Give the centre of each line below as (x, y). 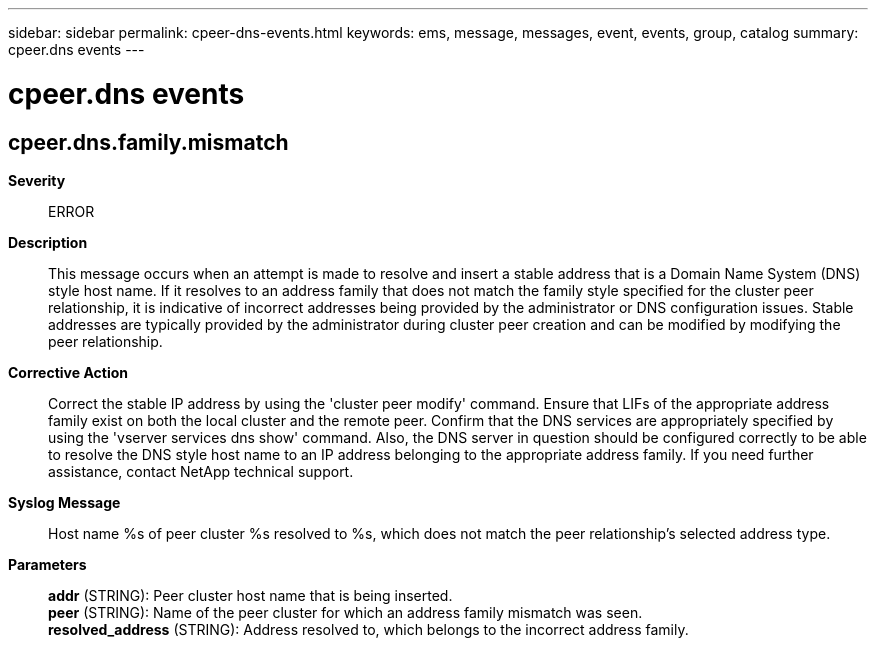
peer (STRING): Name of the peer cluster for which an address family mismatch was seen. (345, 612)
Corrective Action (68, 372)
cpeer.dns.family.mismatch (148, 142)
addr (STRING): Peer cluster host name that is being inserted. (250, 595)
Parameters (47, 564)
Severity (37, 180)
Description (48, 242)
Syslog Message (64, 502)
